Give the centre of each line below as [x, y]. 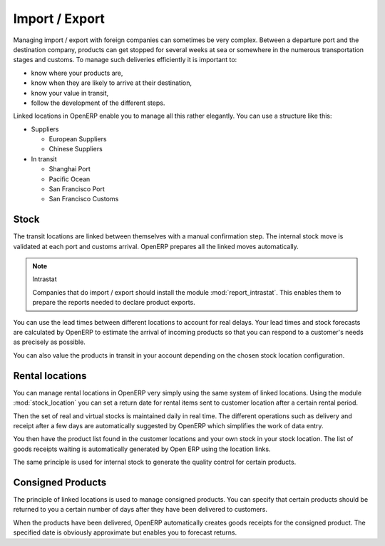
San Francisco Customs [84, 199]
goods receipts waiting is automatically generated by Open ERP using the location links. [142, 449]
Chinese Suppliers [76, 149]
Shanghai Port [70, 169]
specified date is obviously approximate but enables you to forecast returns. [125, 532]
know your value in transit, [70, 93]
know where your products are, [77, 73]
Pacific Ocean [70, 179]
